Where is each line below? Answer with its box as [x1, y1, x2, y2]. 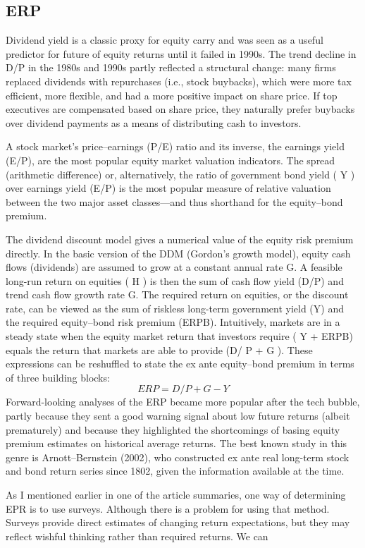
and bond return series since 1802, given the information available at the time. [6, 463, 345, 478]
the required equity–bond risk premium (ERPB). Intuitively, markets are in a [6, 315, 340, 329]
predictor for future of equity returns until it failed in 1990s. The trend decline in [6, 46, 357, 61]
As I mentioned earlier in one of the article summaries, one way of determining [6, 487, 346, 502]
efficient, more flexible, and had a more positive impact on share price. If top [6, 87, 338, 102]
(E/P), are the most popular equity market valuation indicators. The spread [6, 152, 335, 167]
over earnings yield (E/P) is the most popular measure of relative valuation [6, 181, 331, 195]
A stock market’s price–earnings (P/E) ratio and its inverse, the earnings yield [6, 139, 345, 154]
